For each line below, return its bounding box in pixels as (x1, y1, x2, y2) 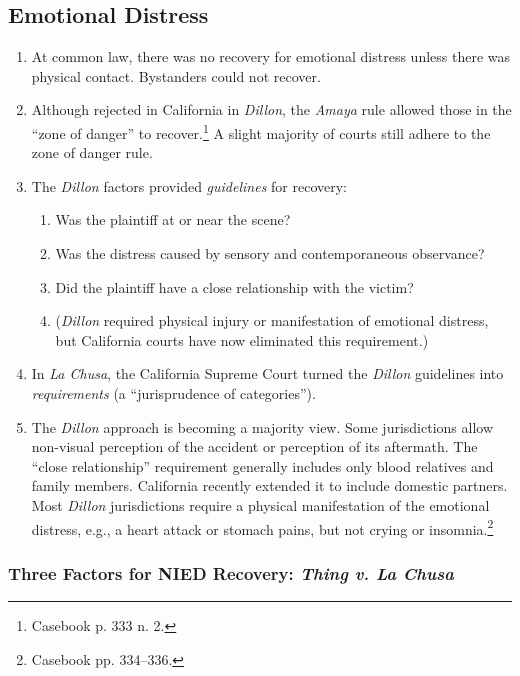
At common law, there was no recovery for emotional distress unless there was (31, 46, 511, 67)
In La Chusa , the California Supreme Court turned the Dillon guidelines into (31, 363, 504, 384)
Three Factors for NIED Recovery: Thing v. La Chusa (8, 560, 454, 585)
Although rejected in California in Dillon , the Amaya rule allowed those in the (31, 99, 512, 120)
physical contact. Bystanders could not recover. (31, 65, 321, 86)
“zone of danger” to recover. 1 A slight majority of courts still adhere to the (31, 119, 491, 143)
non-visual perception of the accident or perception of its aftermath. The (31, 436, 478, 457)
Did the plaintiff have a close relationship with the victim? (55, 276, 414, 297)
